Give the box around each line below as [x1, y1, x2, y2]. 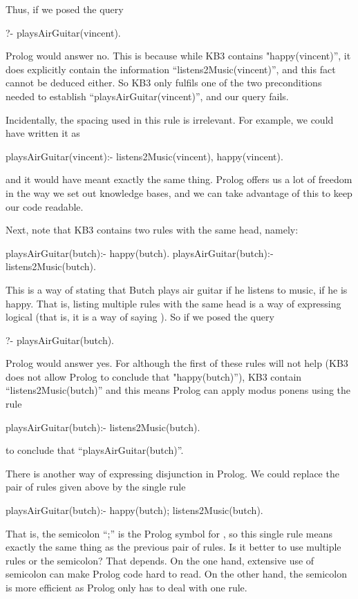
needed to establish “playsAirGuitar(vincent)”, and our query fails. [6, 88, 289, 103]
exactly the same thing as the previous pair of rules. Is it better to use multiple [6, 540, 341, 554]
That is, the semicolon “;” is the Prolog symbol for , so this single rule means [6, 526, 332, 540]
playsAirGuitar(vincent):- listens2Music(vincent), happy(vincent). [6, 149, 283, 163]
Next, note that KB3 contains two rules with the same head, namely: [6, 222, 299, 237]
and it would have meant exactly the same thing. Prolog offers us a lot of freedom [6, 172, 352, 187]
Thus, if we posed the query [6, 2, 124, 16]
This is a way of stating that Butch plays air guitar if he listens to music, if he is [6, 282, 348, 296]
